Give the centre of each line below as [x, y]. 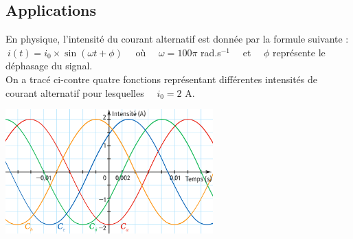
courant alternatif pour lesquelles [75, 92]
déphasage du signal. [49, 66]
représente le [299, 52]
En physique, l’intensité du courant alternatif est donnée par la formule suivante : [177, 39]
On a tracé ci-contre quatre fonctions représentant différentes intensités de [162, 79]
